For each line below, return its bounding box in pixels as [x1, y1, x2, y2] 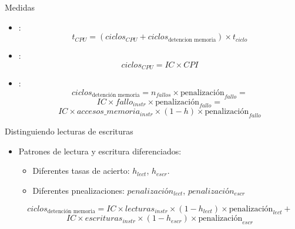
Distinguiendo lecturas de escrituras [5, 125, 133, 137]
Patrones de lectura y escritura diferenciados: [18, 144, 182, 157]
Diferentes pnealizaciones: [32, 184, 125, 196]
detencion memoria [168, 36, 216, 43]
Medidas [5, 1, 35, 13]
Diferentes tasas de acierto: [32, 164, 130, 177]
